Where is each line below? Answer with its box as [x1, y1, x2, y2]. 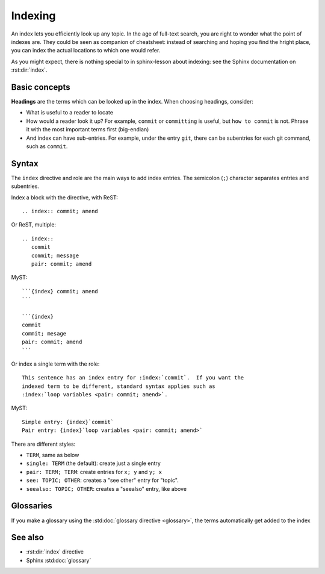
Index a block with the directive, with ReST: [11, 193, 119, 201]
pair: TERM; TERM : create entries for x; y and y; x [26, 468, 162, 475]
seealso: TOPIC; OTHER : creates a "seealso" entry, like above [26, 485, 187, 492]
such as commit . [26, 142, 68, 150]
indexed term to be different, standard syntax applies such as [22, 382, 216, 390]
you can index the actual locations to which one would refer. [11, 47, 161, 54]
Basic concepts [11, 82, 70, 92]
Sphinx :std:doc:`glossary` [26, 557, 91, 564]
